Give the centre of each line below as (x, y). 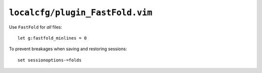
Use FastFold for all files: (36, 27)
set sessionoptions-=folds (50, 60)
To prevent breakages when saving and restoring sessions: (68, 49)
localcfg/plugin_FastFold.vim (81, 13)
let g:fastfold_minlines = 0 (52, 38)
